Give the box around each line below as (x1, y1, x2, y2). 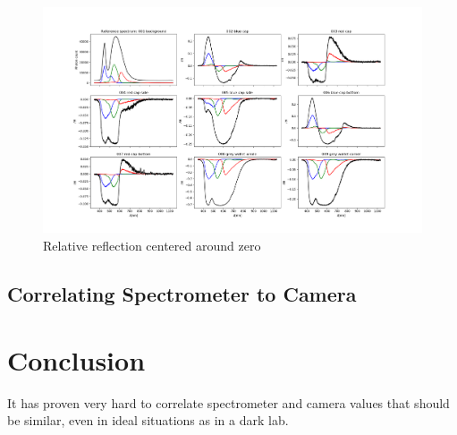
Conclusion (7, 341, 146, 378)
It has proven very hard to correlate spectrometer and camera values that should (7, 393, 450, 412)
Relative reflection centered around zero (43, 236, 261, 254)
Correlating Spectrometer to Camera (7, 279, 357, 307)
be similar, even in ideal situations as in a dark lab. (7, 411, 289, 430)
